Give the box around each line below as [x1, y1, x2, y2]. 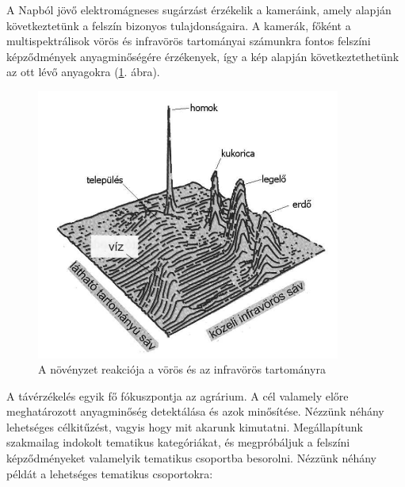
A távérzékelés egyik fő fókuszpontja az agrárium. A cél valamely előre [6, 387, 349, 404]
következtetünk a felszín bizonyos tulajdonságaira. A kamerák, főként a [6, 17, 351, 33]
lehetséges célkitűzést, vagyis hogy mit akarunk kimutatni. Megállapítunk [6, 418, 363, 435]
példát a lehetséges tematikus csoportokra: [6, 465, 213, 481]
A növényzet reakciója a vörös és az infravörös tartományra [38, 361, 326, 378]
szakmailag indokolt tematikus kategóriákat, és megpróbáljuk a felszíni [6, 434, 350, 451]
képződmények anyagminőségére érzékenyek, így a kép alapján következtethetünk [6, 48, 399, 64]
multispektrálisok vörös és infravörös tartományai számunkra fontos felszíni [6, 33, 371, 49]
